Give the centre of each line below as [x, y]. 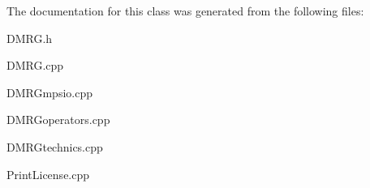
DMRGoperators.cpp [58, 120]
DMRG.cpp [35, 65]
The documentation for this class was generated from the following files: [185, 11]
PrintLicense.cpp [48, 174]
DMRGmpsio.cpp [49, 92]
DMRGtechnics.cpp [55, 146]
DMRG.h [30, 38]
